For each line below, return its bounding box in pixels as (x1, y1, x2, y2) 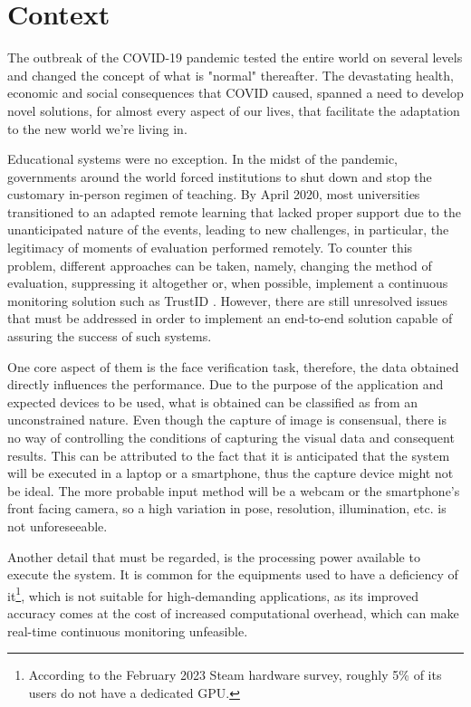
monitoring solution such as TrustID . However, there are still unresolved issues (7, 291, 448, 310)
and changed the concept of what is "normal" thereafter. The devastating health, (7, 65, 454, 84)
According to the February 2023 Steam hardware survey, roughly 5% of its (28, 665, 442, 684)
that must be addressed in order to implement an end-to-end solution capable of (7, 309, 453, 328)
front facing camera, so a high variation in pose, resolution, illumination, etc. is (7, 499, 447, 518)
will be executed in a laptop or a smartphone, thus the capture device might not (7, 463, 454, 482)
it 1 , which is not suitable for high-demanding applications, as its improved (7, 583, 418, 605)
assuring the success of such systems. (7, 327, 212, 346)
